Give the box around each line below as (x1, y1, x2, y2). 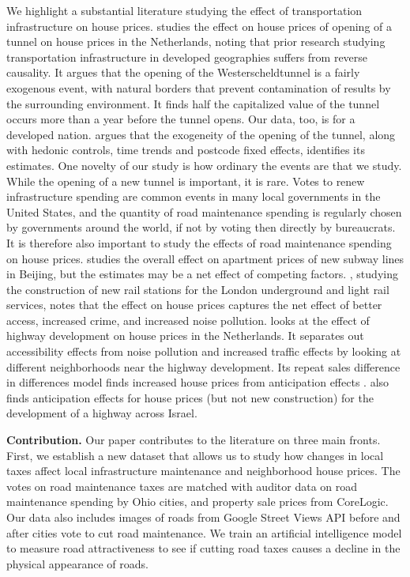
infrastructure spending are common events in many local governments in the (6, 188, 381, 205)
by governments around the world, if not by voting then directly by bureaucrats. (6, 219, 396, 236)
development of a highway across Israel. (6, 405, 197, 421)
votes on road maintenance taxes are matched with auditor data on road (6, 477, 358, 494)
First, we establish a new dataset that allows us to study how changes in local (6, 447, 384, 463)
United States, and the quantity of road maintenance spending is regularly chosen (6, 203, 402, 220)
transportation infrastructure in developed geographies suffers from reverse (6, 48, 368, 65)
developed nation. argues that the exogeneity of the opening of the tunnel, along (6, 126, 396, 142)
